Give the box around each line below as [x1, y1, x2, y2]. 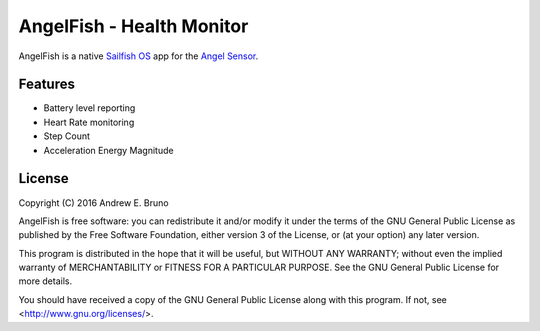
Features [18, 76, 75, 93]
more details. [18, 275, 73, 287]
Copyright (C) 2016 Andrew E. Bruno [18, 196, 169, 209]
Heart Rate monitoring [43, 116, 135, 128]
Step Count [43, 130, 90, 142]
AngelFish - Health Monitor [18, 15, 249, 37]
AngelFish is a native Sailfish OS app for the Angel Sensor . [18, 50, 259, 62]
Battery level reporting [43, 102, 136, 114]
